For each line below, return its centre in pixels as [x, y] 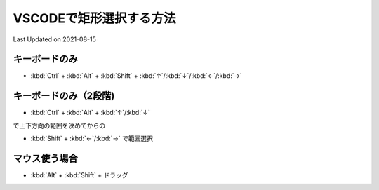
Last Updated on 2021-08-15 [54, 39]
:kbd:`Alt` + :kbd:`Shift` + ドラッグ [79, 175]
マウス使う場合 [45, 158]
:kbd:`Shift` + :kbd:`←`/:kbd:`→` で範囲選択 [92, 138]
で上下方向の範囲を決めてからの [59, 125]
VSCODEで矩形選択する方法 [94, 18]
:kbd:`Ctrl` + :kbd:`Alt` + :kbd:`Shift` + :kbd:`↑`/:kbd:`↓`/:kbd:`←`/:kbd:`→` [136, 76]
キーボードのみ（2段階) [64, 96]
